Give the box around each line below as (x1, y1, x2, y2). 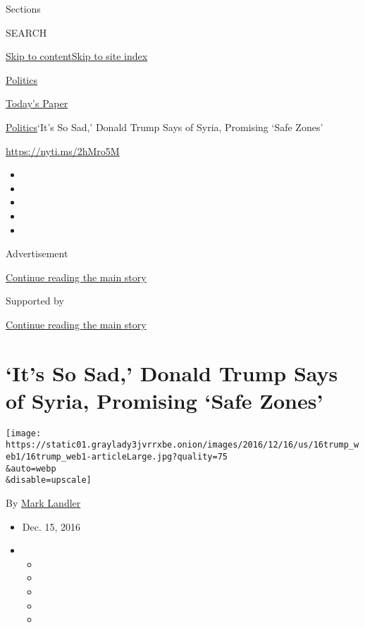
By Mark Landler (6, 495, 81, 510)
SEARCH (6, 25, 47, 39)
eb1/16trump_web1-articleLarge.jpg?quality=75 (6, 452, 228, 462)
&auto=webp (6, 463, 56, 474)
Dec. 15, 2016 (22, 519, 81, 534)
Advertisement (6, 246, 68, 261)
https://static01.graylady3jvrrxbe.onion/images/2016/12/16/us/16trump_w (6, 440, 359, 450)
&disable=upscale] (6, 475, 92, 486)
